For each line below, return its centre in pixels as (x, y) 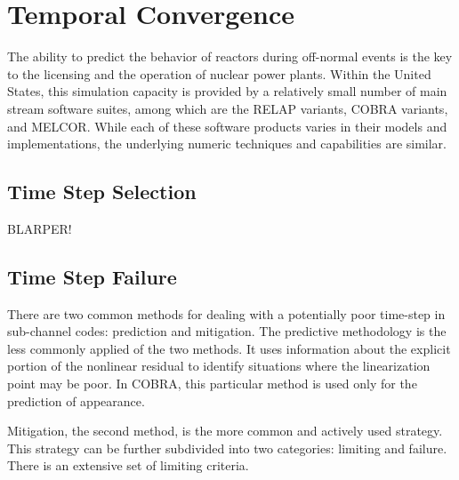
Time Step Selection (102, 192)
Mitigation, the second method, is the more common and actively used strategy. (225, 431)
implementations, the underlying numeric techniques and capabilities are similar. (227, 144)
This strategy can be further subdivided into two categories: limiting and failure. (227, 448)
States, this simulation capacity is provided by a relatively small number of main (227, 91)
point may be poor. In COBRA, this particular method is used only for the (212, 384)
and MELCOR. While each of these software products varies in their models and (227, 126)
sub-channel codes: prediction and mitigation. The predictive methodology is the (227, 331)
